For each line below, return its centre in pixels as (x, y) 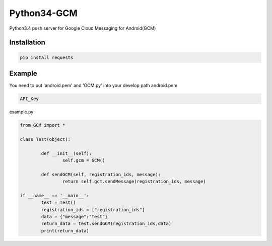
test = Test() (58, 203)
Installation (27, 43)
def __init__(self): (66, 153)
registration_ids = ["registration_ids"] (93, 210)
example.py (21, 112)
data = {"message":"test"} (74, 217)
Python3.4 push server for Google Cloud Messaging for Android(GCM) (83, 28)
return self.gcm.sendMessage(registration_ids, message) (134, 182)
